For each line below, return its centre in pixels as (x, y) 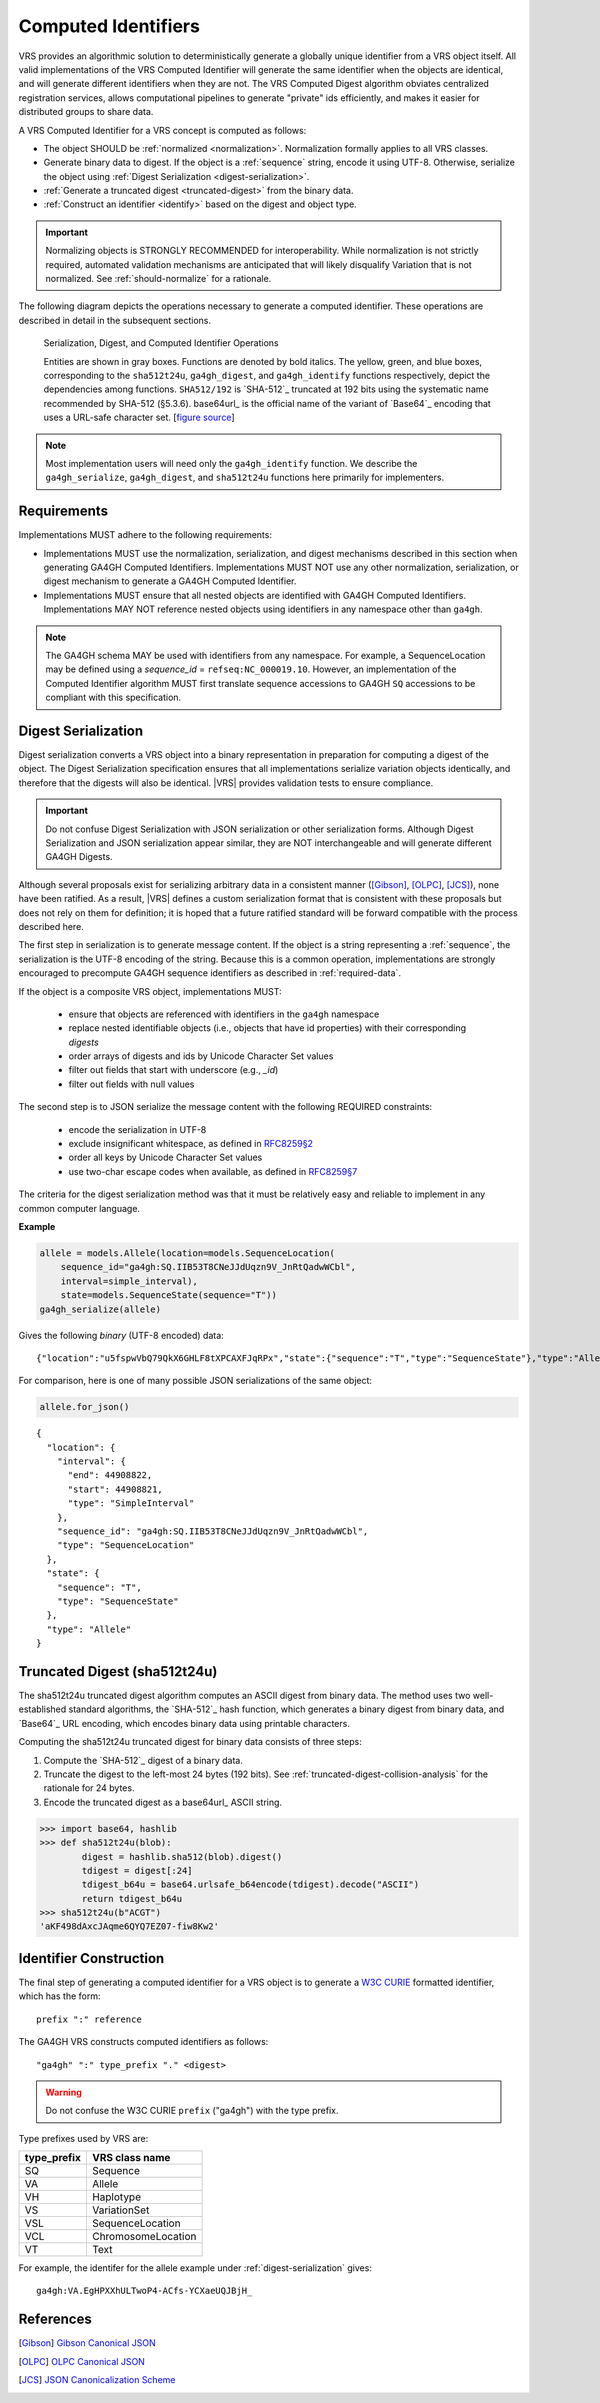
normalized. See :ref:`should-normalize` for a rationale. (158, 279)
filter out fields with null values (131, 1084)
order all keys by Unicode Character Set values (165, 1157)
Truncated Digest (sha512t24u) (118, 1671)
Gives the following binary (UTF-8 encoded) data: (121, 1335)
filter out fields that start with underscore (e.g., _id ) (173, 1070)
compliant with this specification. (113, 697)
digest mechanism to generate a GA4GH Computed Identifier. (170, 581)
